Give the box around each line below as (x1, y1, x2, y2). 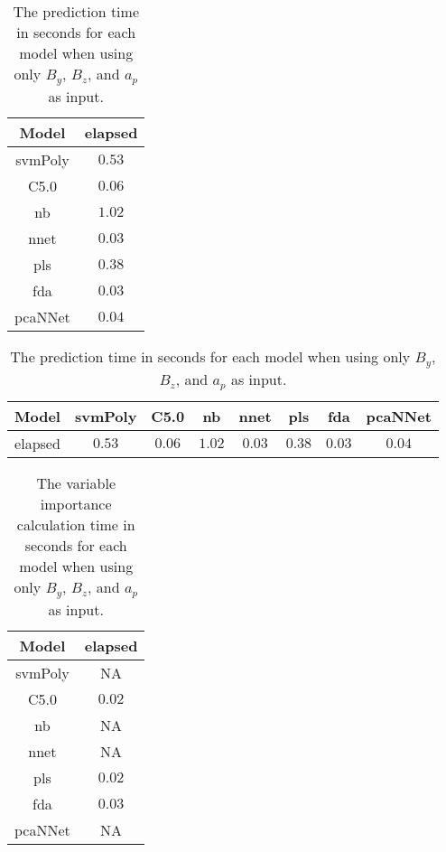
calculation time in (16, 513, 135, 535)
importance (40, 492, 112, 514)
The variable (36, 472, 116, 493)
